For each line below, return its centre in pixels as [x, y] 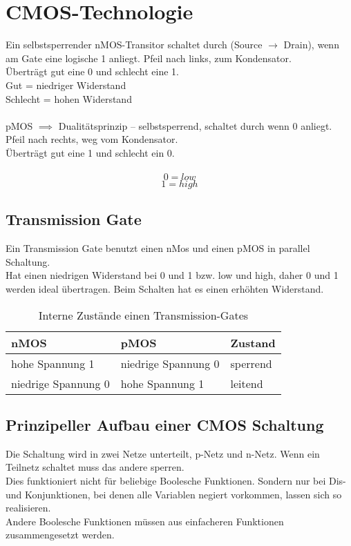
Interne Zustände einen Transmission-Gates [143, 315]
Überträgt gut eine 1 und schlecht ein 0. [90, 152]
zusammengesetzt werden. [60, 535]
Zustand [253, 342]
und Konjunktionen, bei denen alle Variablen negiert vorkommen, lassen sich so [174, 494]
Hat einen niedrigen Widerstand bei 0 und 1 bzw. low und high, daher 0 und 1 [172, 275]
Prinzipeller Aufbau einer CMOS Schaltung [165, 425]
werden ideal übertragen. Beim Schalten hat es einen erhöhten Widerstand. [165, 289]
